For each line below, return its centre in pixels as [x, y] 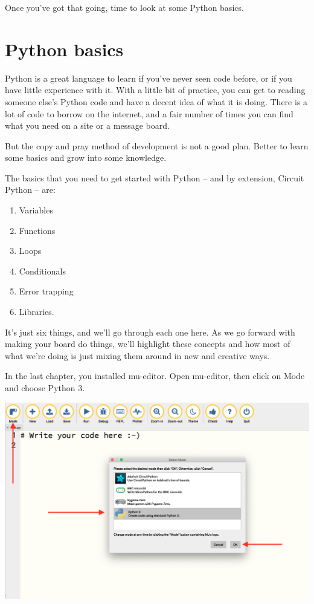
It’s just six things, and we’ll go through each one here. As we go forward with [150, 332]
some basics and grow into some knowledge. [86, 157]
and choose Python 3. [45, 388]
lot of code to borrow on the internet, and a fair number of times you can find [149, 113]
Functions [37, 230]
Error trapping [46, 291]
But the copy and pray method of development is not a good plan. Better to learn [157, 145]
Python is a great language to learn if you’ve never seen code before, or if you [149, 78]
